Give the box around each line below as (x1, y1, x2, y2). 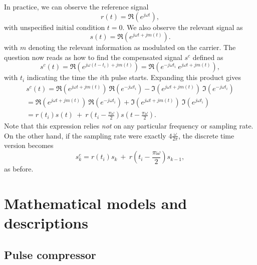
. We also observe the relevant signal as (122, 21, 243, 32)
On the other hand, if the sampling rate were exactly (4, 130, 166, 140)
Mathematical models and (4, 192, 187, 213)
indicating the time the (27, 72, 98, 82)
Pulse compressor (4, 246, 96, 262)
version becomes (4, 140, 54, 150)
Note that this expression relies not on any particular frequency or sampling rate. (4, 120, 253, 131)
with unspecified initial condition (4, 21, 105, 32)
